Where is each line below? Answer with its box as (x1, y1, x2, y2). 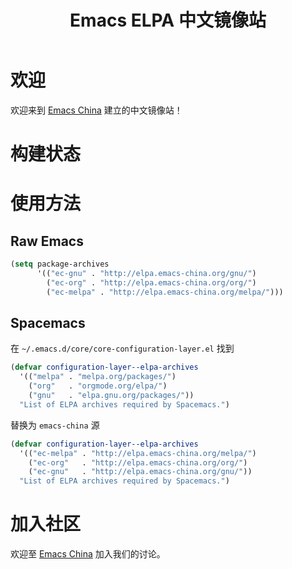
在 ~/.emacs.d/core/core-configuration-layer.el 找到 (10, 342, 235, 355)
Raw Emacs (10, 232, 84, 250)
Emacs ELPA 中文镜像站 (69, 9, 267, 32)
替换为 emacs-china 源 (10, 419, 100, 431)
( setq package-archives (10, 259, 110, 270)
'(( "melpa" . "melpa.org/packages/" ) (19, 372, 177, 382)
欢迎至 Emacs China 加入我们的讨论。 (10, 548, 166, 560)
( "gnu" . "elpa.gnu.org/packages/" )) (28, 391, 195, 401)
